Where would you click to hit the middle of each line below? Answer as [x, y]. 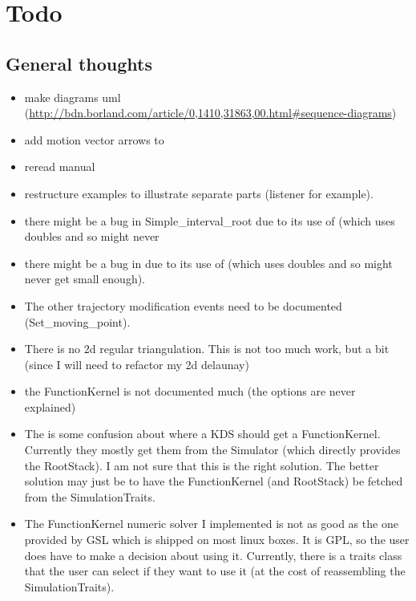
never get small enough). [85, 279]
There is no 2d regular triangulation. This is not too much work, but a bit [207, 349]
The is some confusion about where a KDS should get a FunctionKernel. [202, 434]
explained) [50, 406]
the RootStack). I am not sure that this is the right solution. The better [202, 465]
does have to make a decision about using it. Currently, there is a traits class [213, 555]
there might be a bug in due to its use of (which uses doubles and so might [208, 263]
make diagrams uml [73, 97]
